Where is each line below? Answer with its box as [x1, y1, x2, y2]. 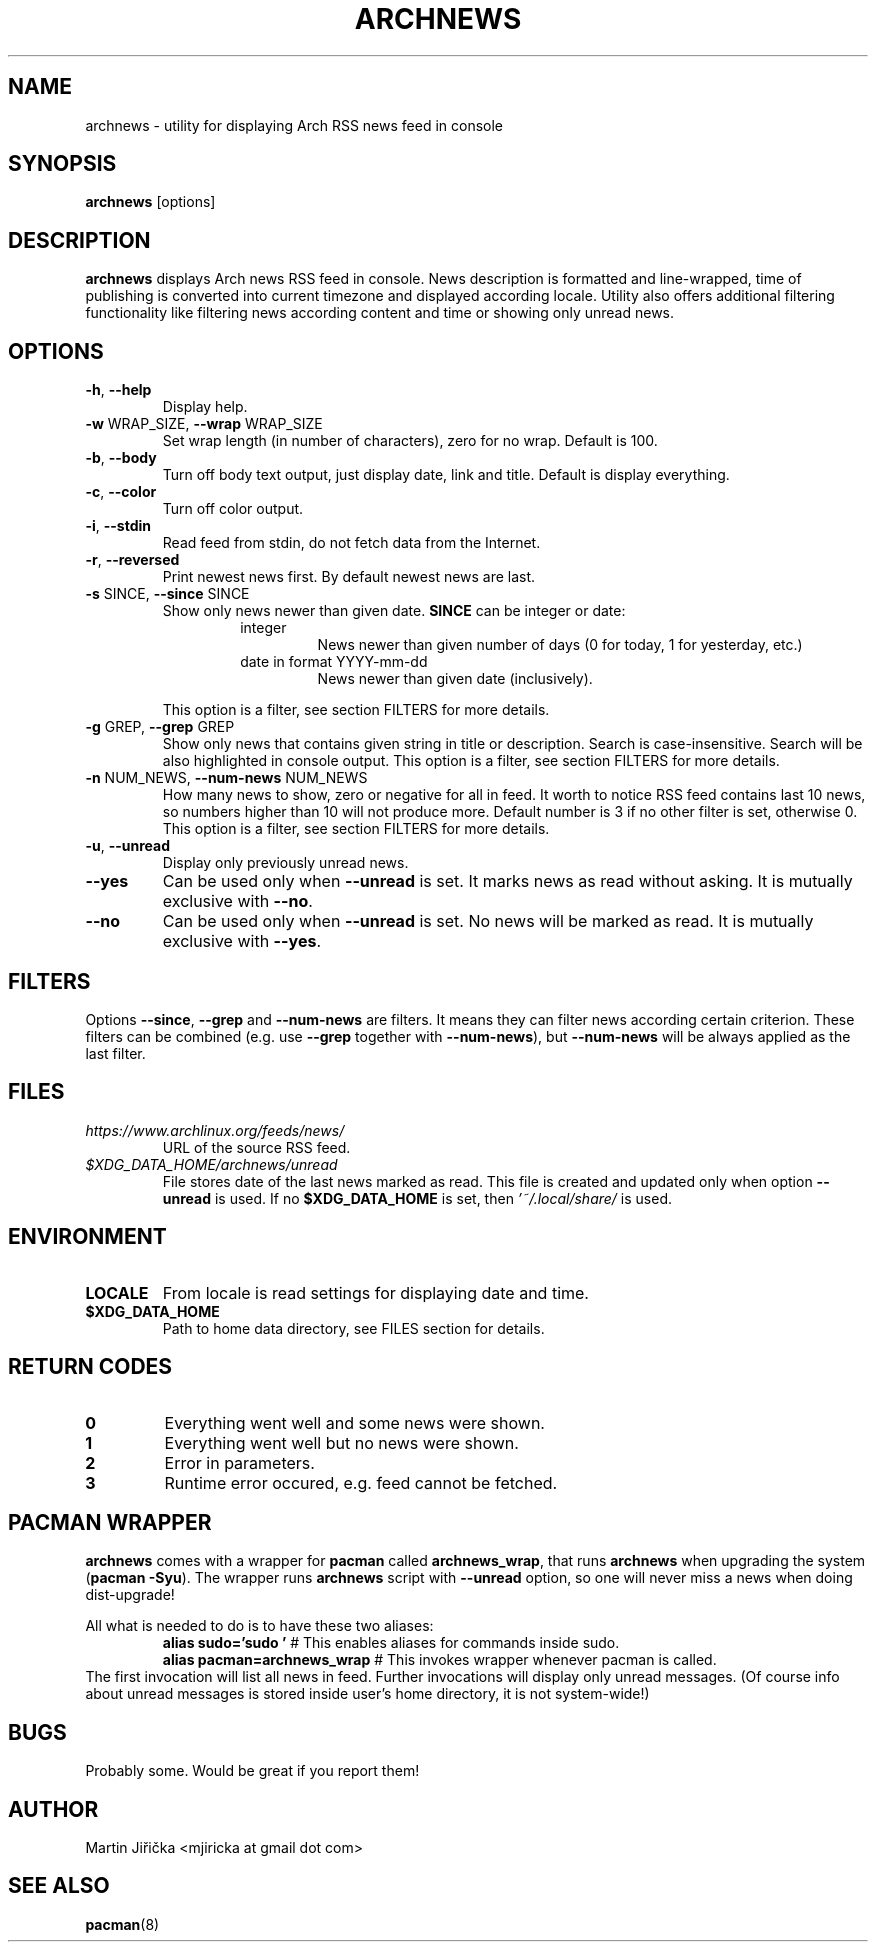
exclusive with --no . [162, 891, 313, 912]
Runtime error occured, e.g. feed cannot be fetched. [164, 1472, 558, 1493]
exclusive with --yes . [162, 931, 322, 952]
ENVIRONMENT [8, 1224, 167, 1250]
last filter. [85, 1044, 146, 1062]
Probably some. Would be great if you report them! [85, 1762, 420, 1780]
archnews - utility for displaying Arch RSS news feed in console [85, 116, 503, 134]
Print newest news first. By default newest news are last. [162, 568, 536, 586]
